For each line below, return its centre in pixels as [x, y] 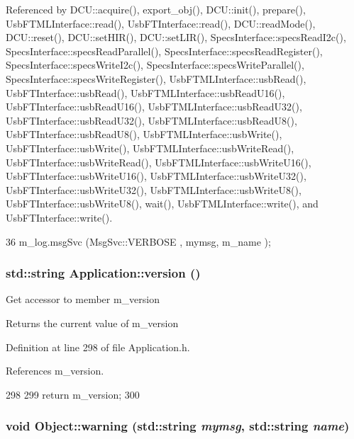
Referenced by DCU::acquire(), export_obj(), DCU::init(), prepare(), [156, 9]
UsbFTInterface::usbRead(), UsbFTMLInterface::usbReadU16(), [145, 92]
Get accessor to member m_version [83, 299]
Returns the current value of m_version [92, 323]
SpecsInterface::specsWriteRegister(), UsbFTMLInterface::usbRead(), [156, 78]
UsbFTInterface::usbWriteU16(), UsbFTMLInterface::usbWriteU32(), [156, 176]
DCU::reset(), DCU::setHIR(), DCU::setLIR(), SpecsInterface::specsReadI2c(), [176, 37]
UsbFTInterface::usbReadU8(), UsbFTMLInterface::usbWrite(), [144, 134]
